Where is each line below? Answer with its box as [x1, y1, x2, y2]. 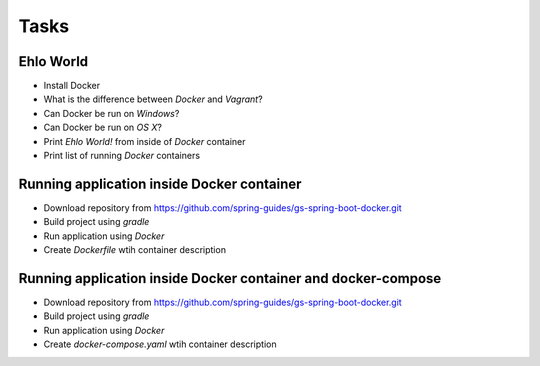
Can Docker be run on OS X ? [43, 121, 162, 134]
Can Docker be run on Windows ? [43, 107, 180, 119]
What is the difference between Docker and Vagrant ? [43, 93, 264, 105]
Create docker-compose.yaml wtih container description [43, 338, 277, 350]
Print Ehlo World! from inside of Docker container [43, 135, 246, 147]
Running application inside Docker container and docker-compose [18, 270, 442, 287]
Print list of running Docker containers [43, 150, 200, 162]
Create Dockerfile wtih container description [43, 244, 227, 256]
